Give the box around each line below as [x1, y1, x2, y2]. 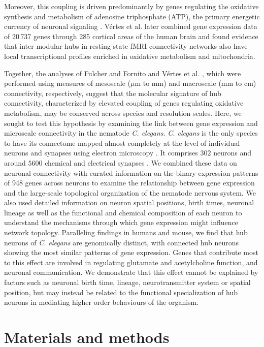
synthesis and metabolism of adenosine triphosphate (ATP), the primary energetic [4, 11, 260, 21]
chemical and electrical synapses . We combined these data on [45, 157, 237, 168]
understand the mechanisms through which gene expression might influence [4, 217, 238, 228]
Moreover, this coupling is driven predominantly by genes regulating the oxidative [4, 1, 259, 11]
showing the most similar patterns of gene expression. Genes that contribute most [4, 247, 258, 258]
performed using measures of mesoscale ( [4, 78, 130, 88]
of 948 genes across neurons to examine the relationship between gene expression [4, 177, 255, 188]
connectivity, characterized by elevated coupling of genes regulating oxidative [4, 98, 244, 108]
